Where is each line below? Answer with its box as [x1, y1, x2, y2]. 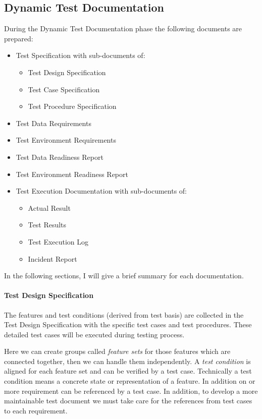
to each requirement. [4, 405, 68, 415]
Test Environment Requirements [16, 135, 116, 145]
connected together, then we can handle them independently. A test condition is [4, 355, 251, 366]
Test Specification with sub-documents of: [16, 50, 145, 61]
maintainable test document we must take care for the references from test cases [4, 395, 252, 406]
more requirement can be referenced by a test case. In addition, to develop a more [4, 385, 258, 396]
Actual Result [28, 202, 71, 213]
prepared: [4, 33, 33, 43]
